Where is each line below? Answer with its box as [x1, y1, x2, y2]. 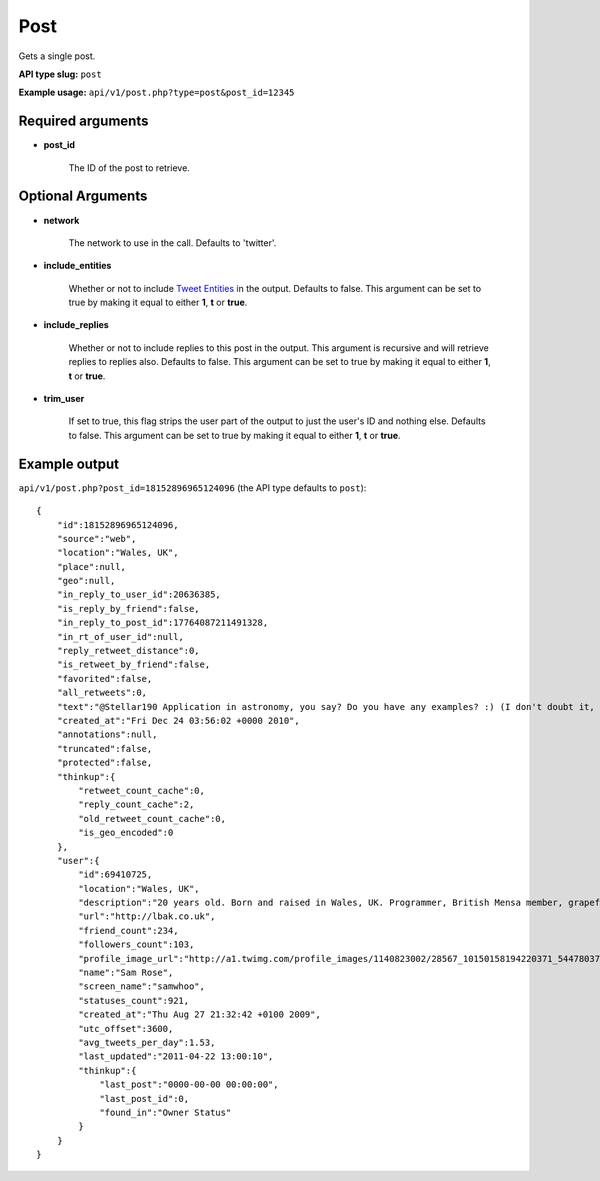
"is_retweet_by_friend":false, [56, 659, 211, 670]
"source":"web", [56, 533, 137, 544]
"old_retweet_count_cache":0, [78, 813, 227, 824]
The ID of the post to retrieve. [68, 161, 190, 174]
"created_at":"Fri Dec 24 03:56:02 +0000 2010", [56, 715, 300, 726]
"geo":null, [56, 575, 116, 587]
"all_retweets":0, [56, 687, 148, 699]
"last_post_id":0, [99, 1093, 190, 1104]
